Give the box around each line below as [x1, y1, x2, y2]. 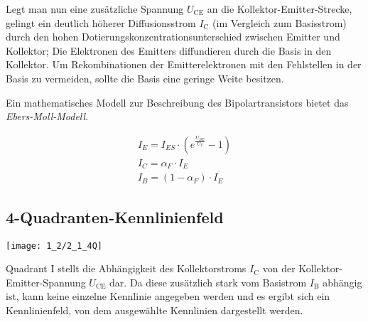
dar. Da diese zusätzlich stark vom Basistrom [109, 274, 307, 289]
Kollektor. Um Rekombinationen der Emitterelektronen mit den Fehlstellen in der [6, 57, 362, 72]
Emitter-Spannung [6, 274, 86, 289]
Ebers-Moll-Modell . [6, 109, 89, 124]
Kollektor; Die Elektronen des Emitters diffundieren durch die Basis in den [6, 43, 332, 58]
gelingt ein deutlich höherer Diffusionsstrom [6, 15, 196, 30]
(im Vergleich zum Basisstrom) [212, 15, 347, 30]
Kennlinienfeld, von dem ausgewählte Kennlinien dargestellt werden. [6, 302, 303, 317]
